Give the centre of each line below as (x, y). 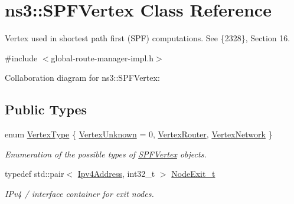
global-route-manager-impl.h (102, 57)
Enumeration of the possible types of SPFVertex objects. (106, 154)
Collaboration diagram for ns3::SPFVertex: (82, 78)
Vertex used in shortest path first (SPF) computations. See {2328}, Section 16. (148, 38)
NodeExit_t (193, 174)
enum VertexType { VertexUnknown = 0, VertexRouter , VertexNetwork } (139, 134)
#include (21, 57)
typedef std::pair (35, 174)
